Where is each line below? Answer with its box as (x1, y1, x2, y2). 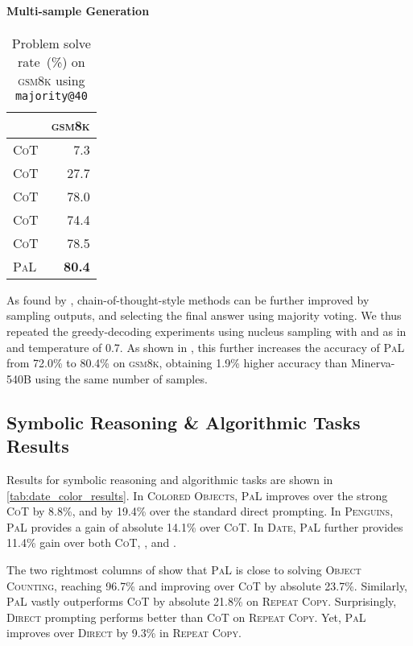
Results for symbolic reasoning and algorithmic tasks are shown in (6, 470, 333, 487)
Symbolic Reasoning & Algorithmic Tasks (6, 409, 361, 434)
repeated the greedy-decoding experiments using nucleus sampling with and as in (6, 322, 407, 339)
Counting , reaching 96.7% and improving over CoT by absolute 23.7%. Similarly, (6, 577, 408, 594)
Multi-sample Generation (6, 2, 150, 19)
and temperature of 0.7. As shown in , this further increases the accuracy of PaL (6, 338, 405, 355)
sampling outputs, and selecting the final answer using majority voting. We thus (6, 307, 402, 324)
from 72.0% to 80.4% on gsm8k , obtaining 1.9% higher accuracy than (6, 354, 348, 371)
